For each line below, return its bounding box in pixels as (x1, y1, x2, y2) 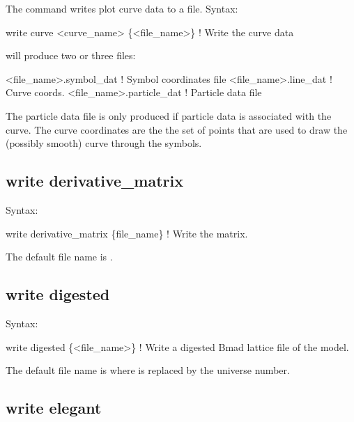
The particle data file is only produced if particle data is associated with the (6, 108, 332, 123)
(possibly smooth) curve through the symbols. (6, 136, 202, 150)
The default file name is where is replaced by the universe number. (6, 363, 290, 377)
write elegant (6, 397, 102, 419)
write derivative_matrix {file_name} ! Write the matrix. (6, 226, 248, 240)
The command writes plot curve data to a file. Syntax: (6, 1, 238, 15)
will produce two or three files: (6, 48, 136, 63)
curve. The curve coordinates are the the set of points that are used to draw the (6, 122, 348, 136)
